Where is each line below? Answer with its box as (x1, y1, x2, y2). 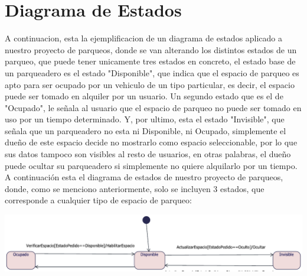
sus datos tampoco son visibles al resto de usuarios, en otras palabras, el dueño (5, 148, 291, 160)
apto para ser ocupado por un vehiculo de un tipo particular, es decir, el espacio (5, 78, 295, 90)
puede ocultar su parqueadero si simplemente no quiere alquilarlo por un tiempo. (5, 159, 298, 171)
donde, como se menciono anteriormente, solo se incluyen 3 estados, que (5, 182, 264, 194)
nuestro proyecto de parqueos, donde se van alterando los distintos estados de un (5, 43, 297, 56)
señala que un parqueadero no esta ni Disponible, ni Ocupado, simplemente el (5, 124, 286, 137)
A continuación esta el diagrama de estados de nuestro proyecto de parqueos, (5, 171, 283, 183)
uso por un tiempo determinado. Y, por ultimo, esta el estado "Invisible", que (5, 113, 285, 125)
